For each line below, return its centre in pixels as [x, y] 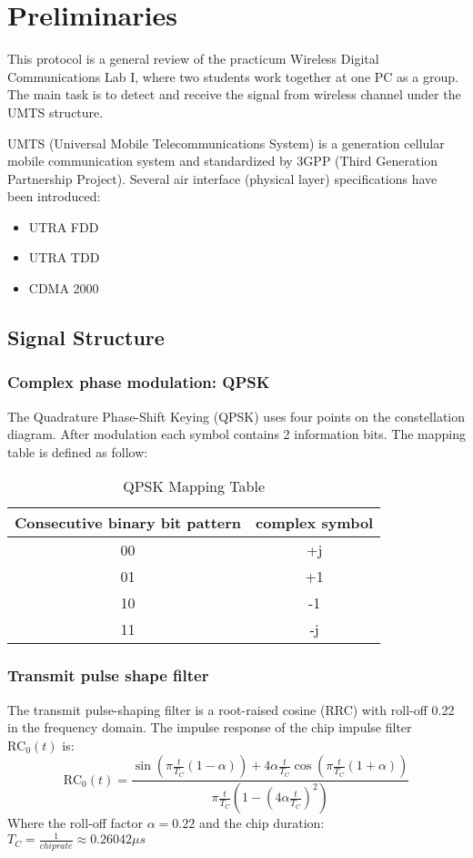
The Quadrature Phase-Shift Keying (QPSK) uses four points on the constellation [236, 416]
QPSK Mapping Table [194, 486]
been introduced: [54, 196]
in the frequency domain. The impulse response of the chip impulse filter [210, 727]
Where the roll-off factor [75, 823]
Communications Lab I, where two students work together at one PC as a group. [233, 76]
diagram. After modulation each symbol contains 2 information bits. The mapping [236, 434]
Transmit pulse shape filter [108, 675]
